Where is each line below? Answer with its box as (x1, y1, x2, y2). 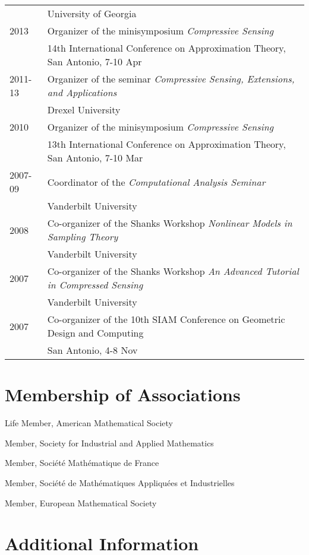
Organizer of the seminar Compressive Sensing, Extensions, (47, 72, 295, 85)
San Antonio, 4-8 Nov (47, 343, 138, 357)
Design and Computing (47, 326, 144, 340)
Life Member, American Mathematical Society (5, 417, 173, 429)
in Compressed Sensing (47, 278, 143, 291)
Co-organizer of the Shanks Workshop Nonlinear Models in (47, 216, 292, 230)
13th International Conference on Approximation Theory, (47, 137, 286, 151)
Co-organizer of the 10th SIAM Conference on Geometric (47, 312, 285, 326)
